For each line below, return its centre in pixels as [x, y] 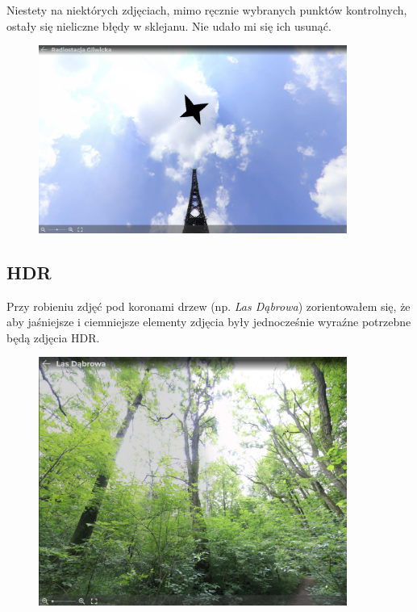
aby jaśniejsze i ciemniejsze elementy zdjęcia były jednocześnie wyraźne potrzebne [209, 322]
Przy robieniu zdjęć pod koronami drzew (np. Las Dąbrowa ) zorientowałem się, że [208, 306]
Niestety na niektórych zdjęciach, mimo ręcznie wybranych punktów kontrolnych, [207, 10]
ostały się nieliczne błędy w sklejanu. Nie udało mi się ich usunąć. [169, 25]
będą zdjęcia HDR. [53, 337]
